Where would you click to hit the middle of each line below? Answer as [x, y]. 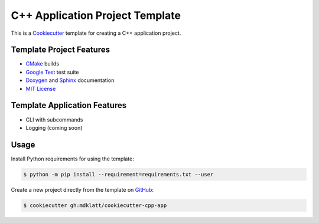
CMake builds [42, 64]
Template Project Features [61, 50]
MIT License [41, 88]
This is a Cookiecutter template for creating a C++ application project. [96, 33]
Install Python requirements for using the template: [72, 159]
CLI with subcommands [54, 119]
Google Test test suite [52, 72]
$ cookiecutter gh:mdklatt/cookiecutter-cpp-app [95, 205]
